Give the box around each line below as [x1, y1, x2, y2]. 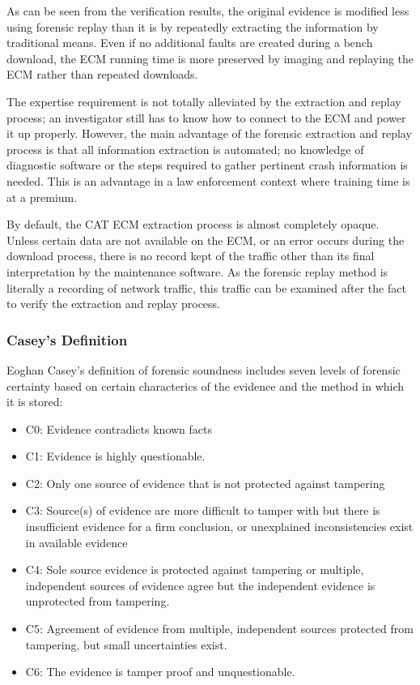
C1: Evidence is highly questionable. [25, 447, 206, 465]
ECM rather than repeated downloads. [6, 66, 198, 83]
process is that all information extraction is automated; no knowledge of [6, 140, 364, 157]
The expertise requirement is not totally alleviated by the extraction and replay [6, 92, 401, 109]
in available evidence [25, 533, 128, 550]
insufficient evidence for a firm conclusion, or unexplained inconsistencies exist [25, 518, 414, 535]
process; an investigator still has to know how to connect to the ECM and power [6, 109, 406, 126]
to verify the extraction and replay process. [6, 295, 220, 312]
